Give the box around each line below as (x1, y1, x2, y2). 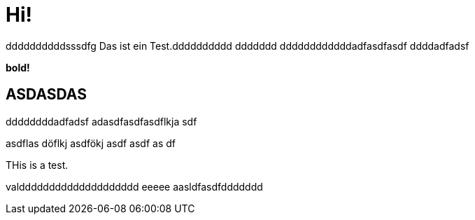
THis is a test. (6, 158, 69, 171)
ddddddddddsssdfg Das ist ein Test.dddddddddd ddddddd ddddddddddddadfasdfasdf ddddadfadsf (6, 39, 469, 52)
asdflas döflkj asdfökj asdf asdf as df (6, 137, 176, 149)
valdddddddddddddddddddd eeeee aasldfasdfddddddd (6, 180, 263, 193)
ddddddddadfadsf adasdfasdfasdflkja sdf (6, 115, 197, 128)
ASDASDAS (6, 85, 87, 104)
